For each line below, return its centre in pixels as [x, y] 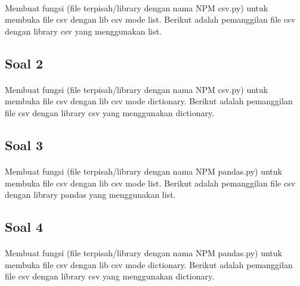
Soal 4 [24, 227]
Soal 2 [24, 63]
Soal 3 [24, 144]
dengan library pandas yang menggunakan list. [90, 195]
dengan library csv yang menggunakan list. [83, 31]
